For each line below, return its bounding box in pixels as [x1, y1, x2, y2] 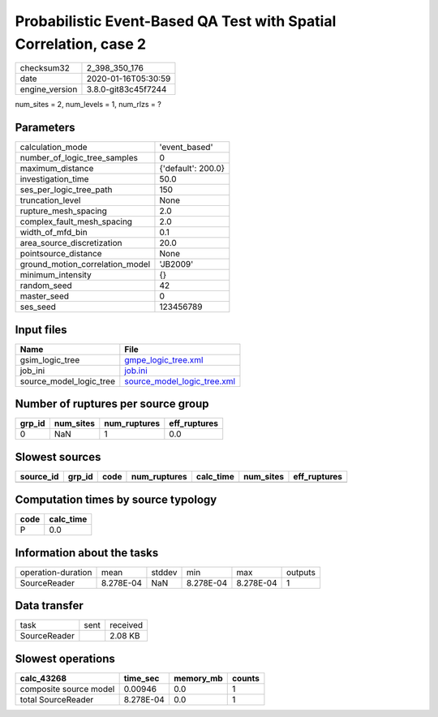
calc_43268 [19, 672, 67, 684]
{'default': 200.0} [159, 163, 225, 174]
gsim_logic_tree [19, 354, 80, 365]
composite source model [19, 683, 115, 694]
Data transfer [15, 599, 84, 612]
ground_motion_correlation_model [19, 259, 151, 270]
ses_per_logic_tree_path [19, 184, 113, 195]
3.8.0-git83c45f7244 [86, 84, 167, 95]
